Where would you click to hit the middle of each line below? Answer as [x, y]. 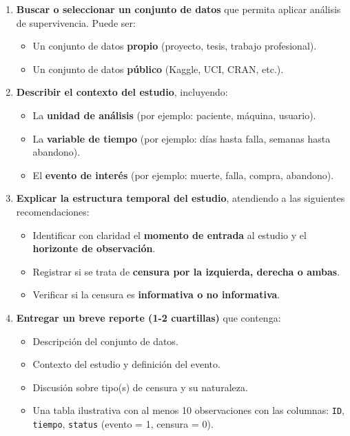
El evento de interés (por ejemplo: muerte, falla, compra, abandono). [183, 175]
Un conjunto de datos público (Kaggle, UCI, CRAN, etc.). [158, 69]
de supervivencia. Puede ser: [76, 22]
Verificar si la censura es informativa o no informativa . [156, 294]
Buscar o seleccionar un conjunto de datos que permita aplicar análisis [178, 9]
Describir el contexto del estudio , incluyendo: [122, 92]
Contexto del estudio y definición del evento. [126, 364]
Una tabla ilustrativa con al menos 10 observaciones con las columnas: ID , [188, 410]
